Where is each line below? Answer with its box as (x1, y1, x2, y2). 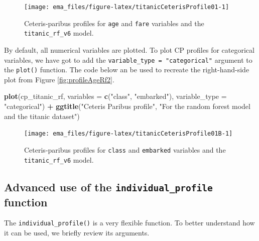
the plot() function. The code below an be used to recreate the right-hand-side (4, 64, 249, 75)
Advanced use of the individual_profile (4, 179, 213, 194)
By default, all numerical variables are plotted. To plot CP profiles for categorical (4, 44, 254, 55)
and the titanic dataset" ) (4, 110, 80, 121)
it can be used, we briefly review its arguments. (4, 227, 150, 238)
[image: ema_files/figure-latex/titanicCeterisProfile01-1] (24, 4, 229, 11)
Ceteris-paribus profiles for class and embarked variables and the (24, 144, 226, 155)
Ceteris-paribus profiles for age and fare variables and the (24, 18, 204, 28)
